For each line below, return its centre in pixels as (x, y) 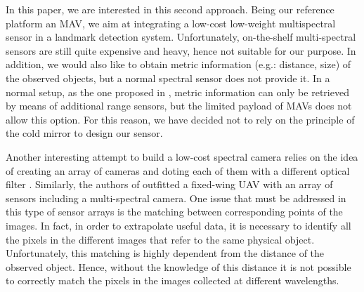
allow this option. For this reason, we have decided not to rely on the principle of (180, 119)
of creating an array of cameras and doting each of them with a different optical (178, 170)
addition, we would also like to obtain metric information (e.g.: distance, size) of (178, 64)
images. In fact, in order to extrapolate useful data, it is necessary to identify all (178, 225)
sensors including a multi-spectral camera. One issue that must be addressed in (176, 198)
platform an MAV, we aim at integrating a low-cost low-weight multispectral (171, 23)
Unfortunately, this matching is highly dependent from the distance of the (165, 253)
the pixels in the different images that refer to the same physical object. (160, 239)
